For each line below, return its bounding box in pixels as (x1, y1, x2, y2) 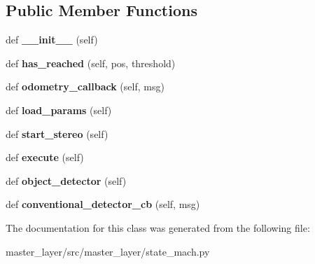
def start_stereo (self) (6, 126, 108, 141)
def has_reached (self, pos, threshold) (6, 55, 176, 70)
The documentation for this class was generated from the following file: (6, 220, 310, 235)
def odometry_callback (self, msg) (6, 79, 164, 94)
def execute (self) (6, 150, 84, 165)
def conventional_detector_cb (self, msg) (6, 197, 200, 211)
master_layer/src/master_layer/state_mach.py (6, 244, 210, 258)
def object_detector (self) (6, 173, 127, 188)
